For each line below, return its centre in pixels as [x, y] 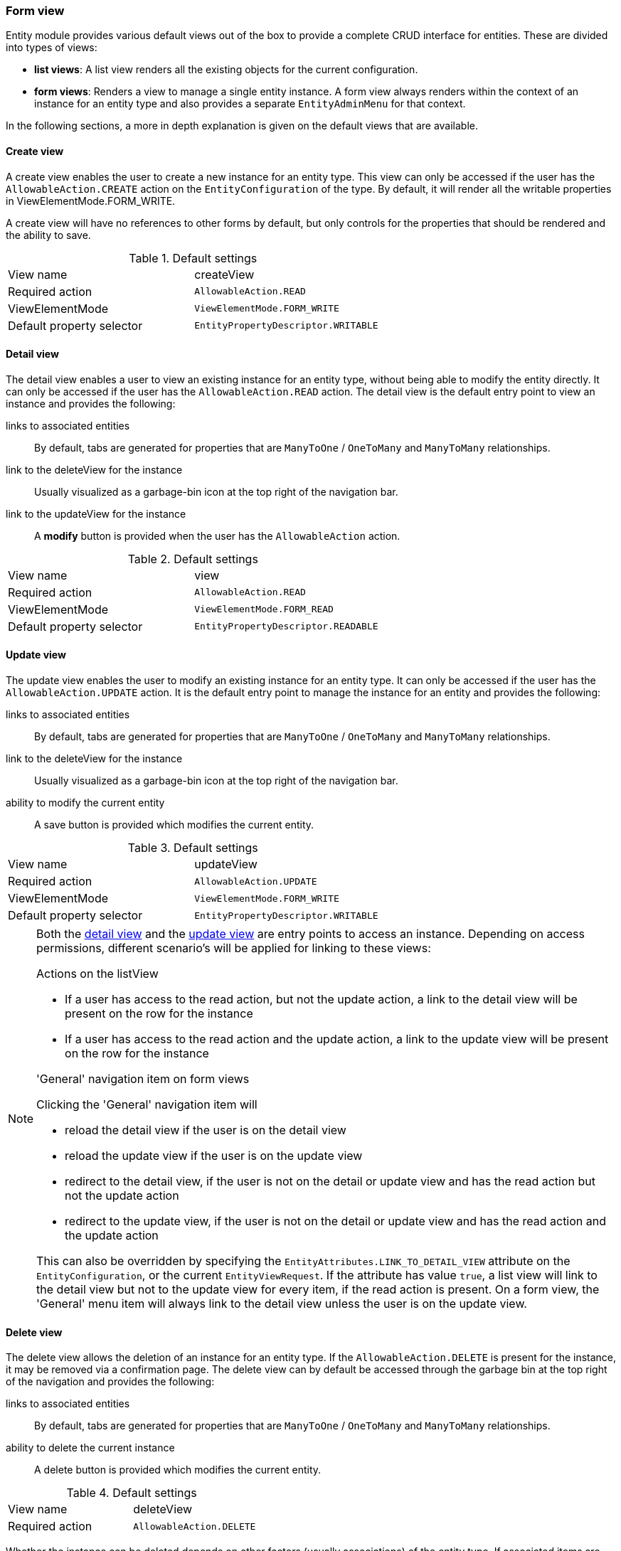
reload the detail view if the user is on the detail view [206, 1130]
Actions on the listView [97, 974]
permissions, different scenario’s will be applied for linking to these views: [234, 948]
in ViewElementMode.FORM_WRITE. [91, 201]
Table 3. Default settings [193, 848]
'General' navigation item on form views [143, 1079]
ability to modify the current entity [85, 803]
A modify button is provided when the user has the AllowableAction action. [217, 535]
